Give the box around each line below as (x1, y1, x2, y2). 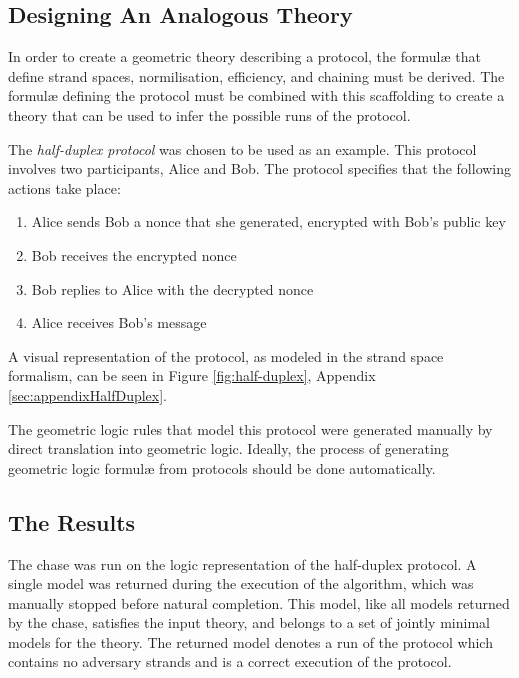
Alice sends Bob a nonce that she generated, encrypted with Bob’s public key (31, 211, 506, 232)
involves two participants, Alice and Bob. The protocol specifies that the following (8, 158, 512, 179)
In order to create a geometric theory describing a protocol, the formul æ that (8, 46, 481, 67)
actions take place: (8, 177, 121, 198)
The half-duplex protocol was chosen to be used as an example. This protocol (8, 138, 477, 159)
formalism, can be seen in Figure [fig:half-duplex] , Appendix (8, 365, 376, 386)
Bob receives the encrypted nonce (31, 244, 237, 265)
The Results (8, 506, 136, 537)
